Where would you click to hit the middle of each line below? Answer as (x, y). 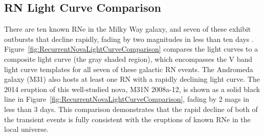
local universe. (26, 129)
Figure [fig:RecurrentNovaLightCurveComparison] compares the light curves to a (131, 49)
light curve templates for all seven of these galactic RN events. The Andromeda (129, 69)
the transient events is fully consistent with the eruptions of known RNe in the (127, 119)
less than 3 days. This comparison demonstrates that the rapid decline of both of (131, 109)
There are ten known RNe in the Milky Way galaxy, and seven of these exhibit (128, 29)
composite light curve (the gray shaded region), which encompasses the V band (128, 59)
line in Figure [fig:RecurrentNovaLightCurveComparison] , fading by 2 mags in (127, 99)
